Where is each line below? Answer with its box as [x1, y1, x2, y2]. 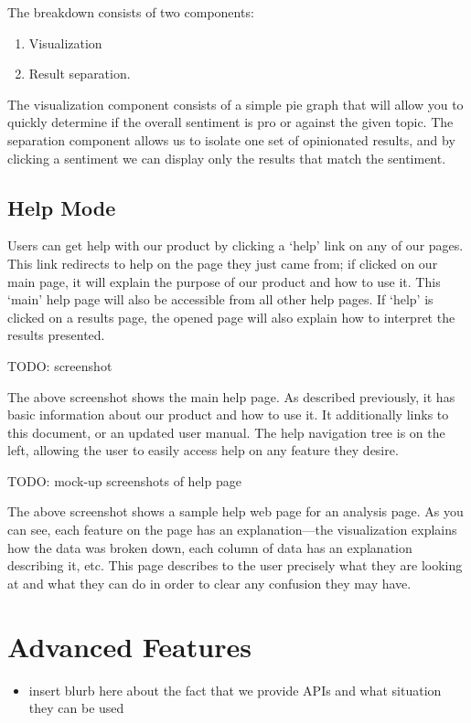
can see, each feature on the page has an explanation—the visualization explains [7, 520, 457, 539]
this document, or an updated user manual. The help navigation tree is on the [7, 422, 445, 441]
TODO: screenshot [7, 356, 112, 375]
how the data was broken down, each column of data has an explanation [7, 537, 412, 557]
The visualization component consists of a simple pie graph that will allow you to [7, 94, 464, 113]
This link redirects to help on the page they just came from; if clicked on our [7, 253, 438, 272]
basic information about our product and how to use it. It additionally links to [7, 405, 449, 424]
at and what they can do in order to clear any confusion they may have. [7, 573, 412, 592]
